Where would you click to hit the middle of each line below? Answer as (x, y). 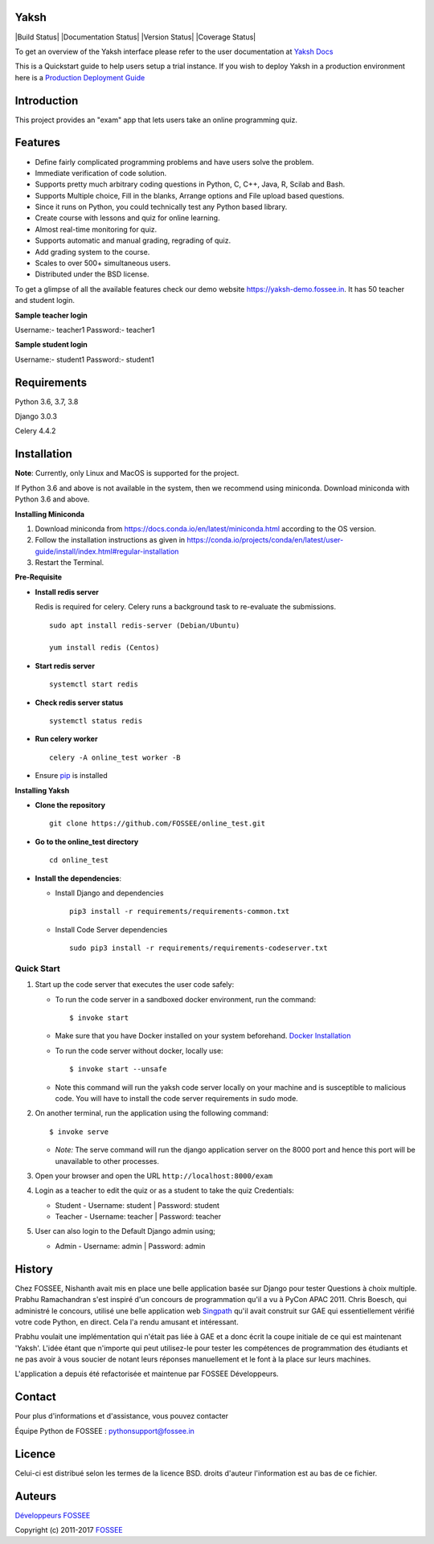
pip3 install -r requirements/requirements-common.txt (180, 911)
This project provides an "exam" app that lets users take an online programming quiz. (156, 120)
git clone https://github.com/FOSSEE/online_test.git (157, 823)
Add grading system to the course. (92, 252)
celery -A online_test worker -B (115, 757)
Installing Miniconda (49, 514)
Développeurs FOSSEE (53, 1515)
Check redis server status (79, 702)
